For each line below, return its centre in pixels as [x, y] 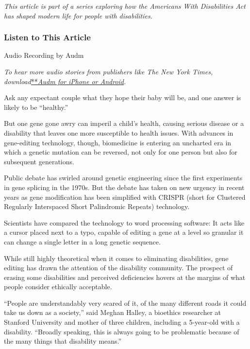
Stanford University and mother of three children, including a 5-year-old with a [122, 322]
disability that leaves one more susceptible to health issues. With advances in [119, 132]
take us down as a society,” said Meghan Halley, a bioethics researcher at [112, 312]
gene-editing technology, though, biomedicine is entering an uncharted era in [118, 142]
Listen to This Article [47, 37]
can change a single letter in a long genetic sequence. [82, 241]
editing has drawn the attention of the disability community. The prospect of [118, 268]
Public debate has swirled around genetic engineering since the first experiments [123, 178]
